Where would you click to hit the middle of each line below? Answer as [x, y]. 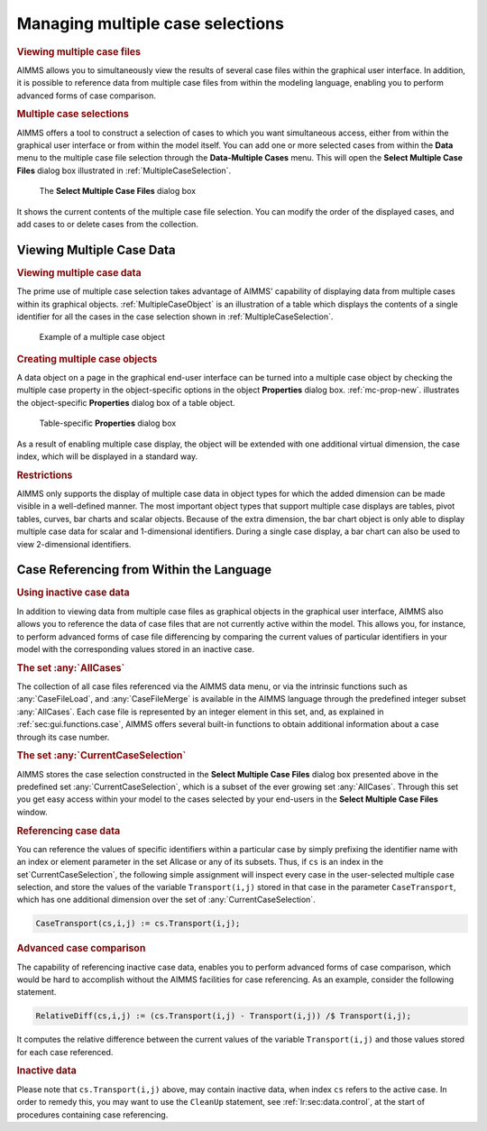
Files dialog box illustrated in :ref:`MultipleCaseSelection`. [124, 170]
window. [32, 812]
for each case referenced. [65, 1052]
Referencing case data [69, 831]
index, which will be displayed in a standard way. [107, 456]
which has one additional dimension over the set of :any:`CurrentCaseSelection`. [166, 900]
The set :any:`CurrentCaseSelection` [101, 756]
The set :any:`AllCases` [71, 667]
